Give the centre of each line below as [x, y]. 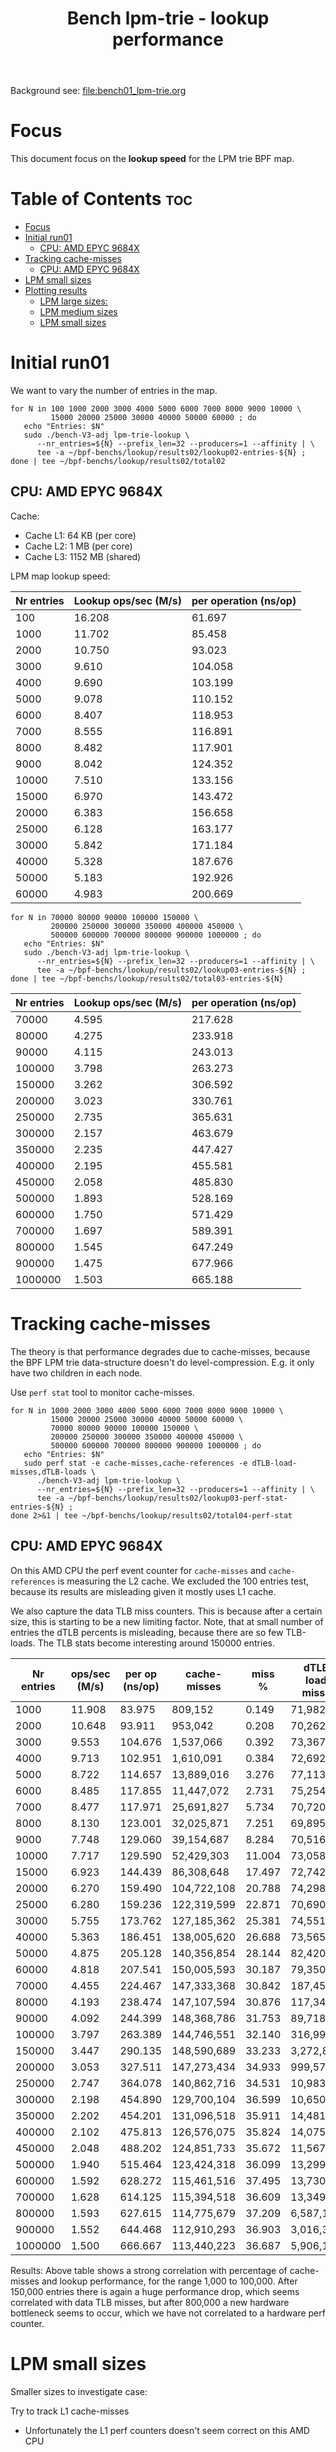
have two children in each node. [76, 1373]
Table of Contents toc [101, 199]
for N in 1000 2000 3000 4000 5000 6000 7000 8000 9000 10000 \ [147, 1410]
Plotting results [56, 291]
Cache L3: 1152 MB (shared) [83, 556]
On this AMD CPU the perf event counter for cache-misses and [138, 1570]
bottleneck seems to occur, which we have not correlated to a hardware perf [168, 2313]
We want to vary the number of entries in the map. [114, 390]
